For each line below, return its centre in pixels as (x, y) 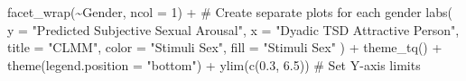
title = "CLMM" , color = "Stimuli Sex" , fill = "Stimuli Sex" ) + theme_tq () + (225, 47)
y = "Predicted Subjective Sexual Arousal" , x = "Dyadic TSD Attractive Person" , (233, 29)
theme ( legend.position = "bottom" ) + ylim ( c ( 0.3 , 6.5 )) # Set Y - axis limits (214, 64)
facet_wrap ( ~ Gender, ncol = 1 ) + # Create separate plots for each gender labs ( (230, 12)
